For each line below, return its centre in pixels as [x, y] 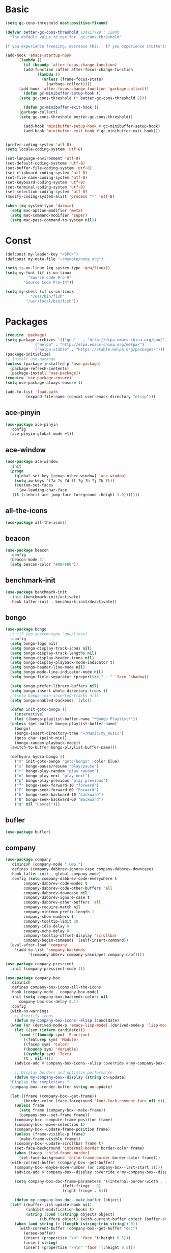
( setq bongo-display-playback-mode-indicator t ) [62, 663]
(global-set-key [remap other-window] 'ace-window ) [70, 476]
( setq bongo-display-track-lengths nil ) [53, 653]
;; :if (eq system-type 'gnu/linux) [49, 634]
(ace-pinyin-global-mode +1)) [42, 434]
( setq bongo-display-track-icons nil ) [51, 648]
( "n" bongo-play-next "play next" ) [52, 776]
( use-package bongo [26, 630]
